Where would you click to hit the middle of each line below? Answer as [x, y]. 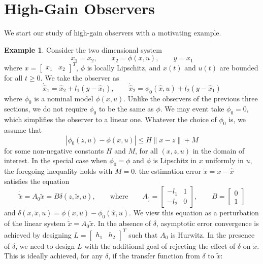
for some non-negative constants [54, 150]
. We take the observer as [80, 77]
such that [143, 234]
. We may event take [192, 109]
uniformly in [224, 160]
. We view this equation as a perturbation [194, 213]
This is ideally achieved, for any [54, 256]
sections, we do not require [46, 109]
